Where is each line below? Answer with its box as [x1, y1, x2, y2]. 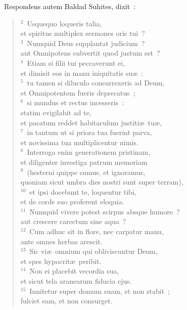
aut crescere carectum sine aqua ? [20, 216, 126, 227]
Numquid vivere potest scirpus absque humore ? [29, 206, 180, 216]
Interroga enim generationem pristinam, [27, 147, 151, 157]
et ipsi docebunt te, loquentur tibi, [29, 186, 136, 197]
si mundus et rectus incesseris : [27, 97, 124, 108]
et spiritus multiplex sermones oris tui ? [20, 28, 145, 38]
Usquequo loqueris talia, [27, 18, 102, 28]
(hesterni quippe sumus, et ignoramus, [27, 166, 146, 177]
